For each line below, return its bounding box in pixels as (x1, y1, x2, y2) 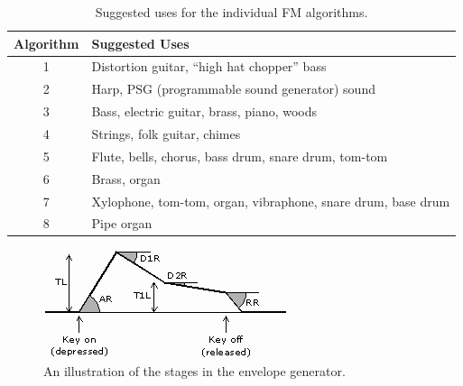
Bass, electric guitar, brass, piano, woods (91, 102, 318, 121)
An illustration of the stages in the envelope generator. (43, 362, 346, 381)
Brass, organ (91, 169, 161, 188)
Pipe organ (91, 214, 153, 233)
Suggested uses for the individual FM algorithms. (95, 3, 368, 21)
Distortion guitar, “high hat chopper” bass (91, 57, 327, 76)
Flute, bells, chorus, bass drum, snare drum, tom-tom (91, 146, 388, 165)
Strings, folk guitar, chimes (91, 124, 241, 142)
